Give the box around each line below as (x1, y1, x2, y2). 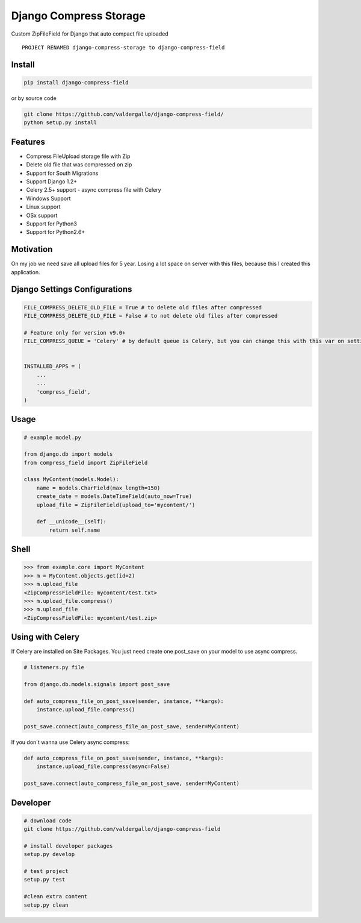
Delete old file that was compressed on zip (26, 161, 132, 168)
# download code (23, 817, 72, 824)
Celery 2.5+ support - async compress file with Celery (26, 186, 162, 194)
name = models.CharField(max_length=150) (36, 484, 161, 491)
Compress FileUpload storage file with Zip (26, 153, 131, 160)
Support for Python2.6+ (26, 228, 85, 236)
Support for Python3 (26, 220, 78, 227)
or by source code (11, 94, 57, 102)
